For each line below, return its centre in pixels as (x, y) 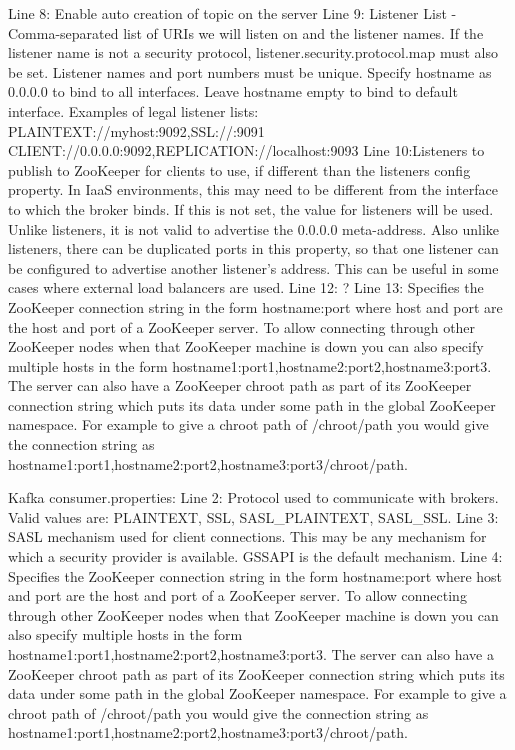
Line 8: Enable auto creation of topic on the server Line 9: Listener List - (232, 13)
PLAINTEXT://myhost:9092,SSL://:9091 (136, 130)
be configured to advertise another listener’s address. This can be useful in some (253, 267)
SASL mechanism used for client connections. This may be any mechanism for (247, 536)
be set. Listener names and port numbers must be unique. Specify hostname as (250, 71)
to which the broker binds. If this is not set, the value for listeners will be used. (251, 208)
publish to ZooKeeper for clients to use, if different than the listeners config (239, 169)
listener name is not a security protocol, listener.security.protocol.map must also (253, 52)
